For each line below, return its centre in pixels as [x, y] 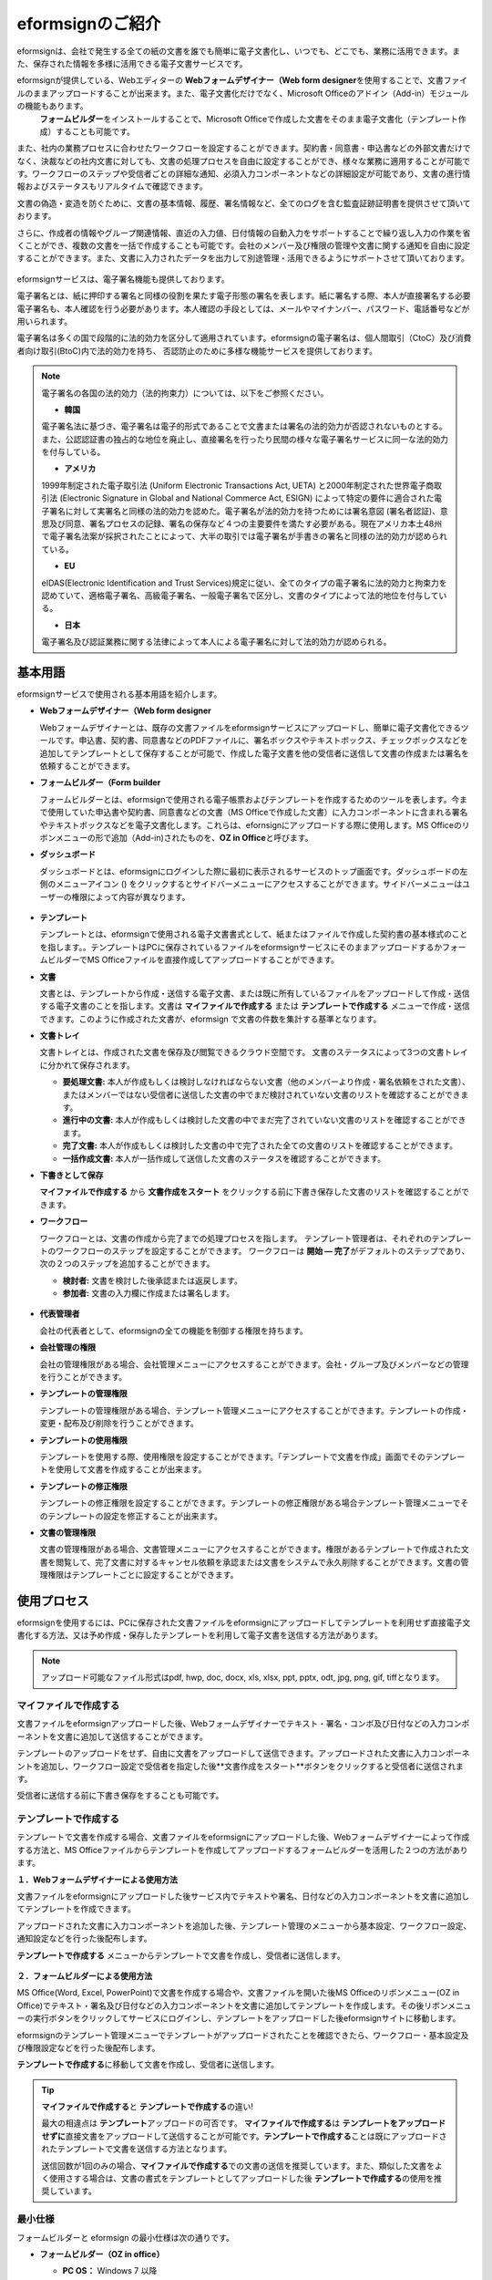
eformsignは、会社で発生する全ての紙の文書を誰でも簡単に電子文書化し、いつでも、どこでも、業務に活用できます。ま [239, 51]
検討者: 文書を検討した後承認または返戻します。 [153, 1280]
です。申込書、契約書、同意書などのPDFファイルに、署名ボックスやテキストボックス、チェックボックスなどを [261, 741]
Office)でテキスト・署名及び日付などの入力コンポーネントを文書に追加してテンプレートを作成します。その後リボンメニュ [245, 2005]
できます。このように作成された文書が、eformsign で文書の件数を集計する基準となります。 [210, 1019]
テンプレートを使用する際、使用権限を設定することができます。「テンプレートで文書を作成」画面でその [232, 1456]
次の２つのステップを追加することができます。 [127, 1264]
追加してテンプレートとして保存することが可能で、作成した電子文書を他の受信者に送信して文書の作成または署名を [254, 753]
